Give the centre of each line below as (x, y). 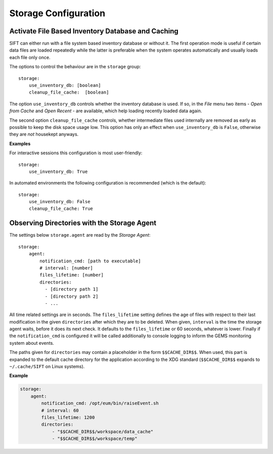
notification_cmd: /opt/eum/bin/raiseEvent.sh (100, 403)
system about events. (32, 343)
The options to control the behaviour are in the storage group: (75, 67)
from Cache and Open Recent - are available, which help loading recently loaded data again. (106, 111)
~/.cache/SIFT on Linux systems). (47, 367)
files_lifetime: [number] (72, 275)
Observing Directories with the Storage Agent (83, 223)
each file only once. (30, 57)
